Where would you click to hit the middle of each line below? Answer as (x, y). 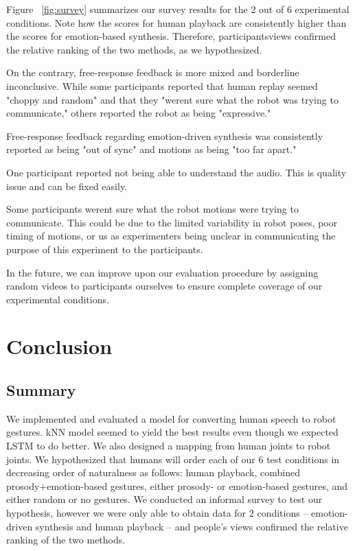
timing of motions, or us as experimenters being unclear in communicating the (171, 236)
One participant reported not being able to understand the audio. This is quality (176, 172)
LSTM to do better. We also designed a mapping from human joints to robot (169, 446)
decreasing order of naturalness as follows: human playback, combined (153, 472)
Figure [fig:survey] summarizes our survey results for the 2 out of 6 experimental (178, 9)
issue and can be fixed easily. (67, 186)
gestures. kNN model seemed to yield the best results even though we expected (172, 432)
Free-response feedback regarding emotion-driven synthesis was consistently (165, 136)
